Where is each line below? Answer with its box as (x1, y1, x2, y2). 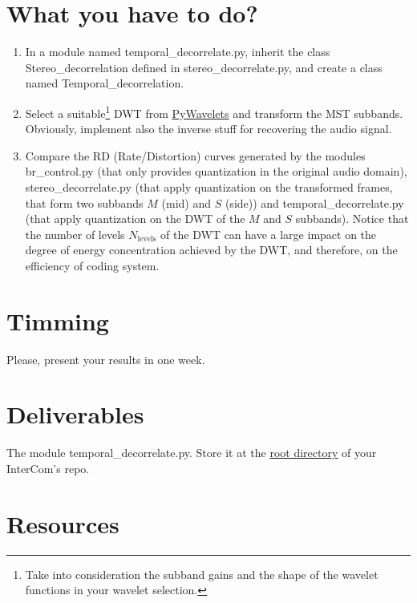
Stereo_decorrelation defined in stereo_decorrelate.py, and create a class (25, 59, 383, 75)
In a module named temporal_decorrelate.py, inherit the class (25, 43, 330, 60)
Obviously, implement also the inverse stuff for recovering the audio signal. (25, 120, 392, 137)
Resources (6, 507, 119, 540)
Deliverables (6, 398, 144, 431)
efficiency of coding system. (25, 257, 160, 273)
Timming (6, 304, 109, 337)
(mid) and (161, 194, 211, 211)
